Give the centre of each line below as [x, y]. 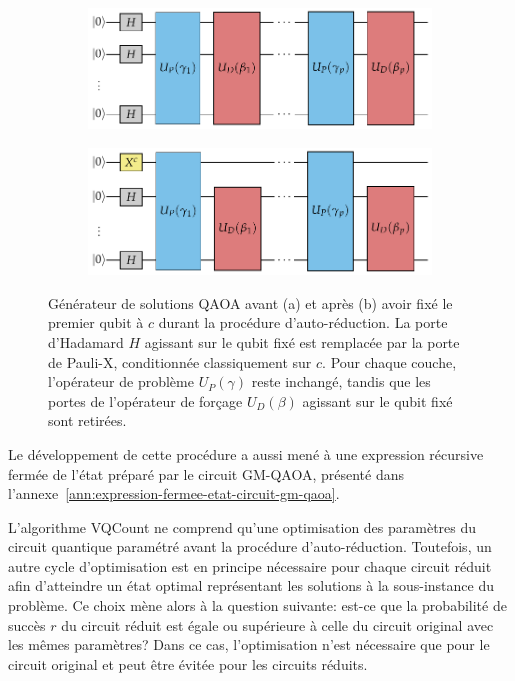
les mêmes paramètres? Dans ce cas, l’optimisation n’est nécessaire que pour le [249, 644]
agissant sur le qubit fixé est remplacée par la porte [302, 341]
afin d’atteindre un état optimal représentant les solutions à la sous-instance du [251, 585]
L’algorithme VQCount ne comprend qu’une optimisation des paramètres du [242, 526]
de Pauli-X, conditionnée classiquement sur [180, 361]
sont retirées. [87, 420]
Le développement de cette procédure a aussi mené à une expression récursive [246, 453]
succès [27, 624]
